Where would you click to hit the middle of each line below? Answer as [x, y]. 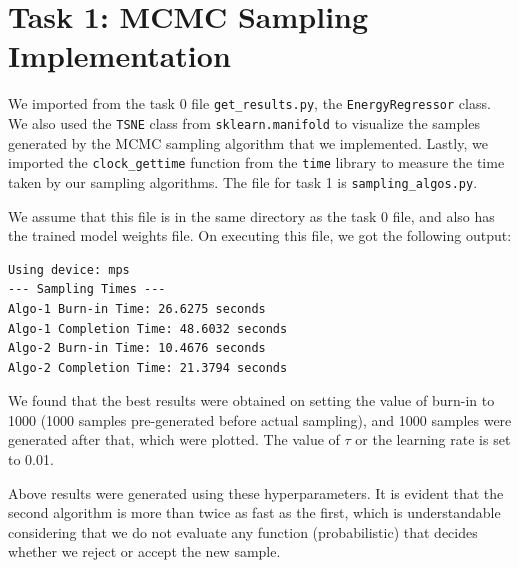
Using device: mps [69, 269]
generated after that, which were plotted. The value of [174, 439]
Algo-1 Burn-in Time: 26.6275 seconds [137, 308]
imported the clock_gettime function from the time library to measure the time [256, 162]
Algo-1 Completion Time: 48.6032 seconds [148, 328]
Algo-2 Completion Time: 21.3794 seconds [148, 367]
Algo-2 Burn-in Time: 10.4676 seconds [137, 348]
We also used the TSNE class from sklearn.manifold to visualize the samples [244, 122]
